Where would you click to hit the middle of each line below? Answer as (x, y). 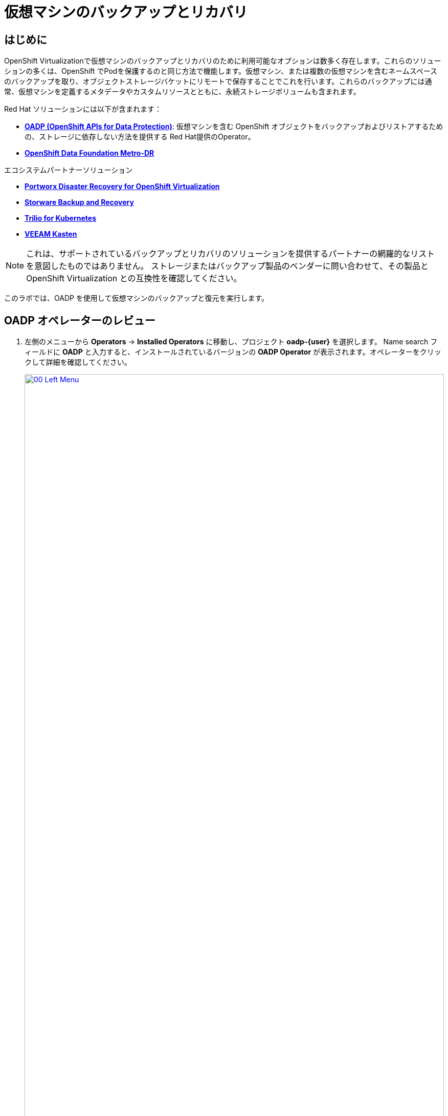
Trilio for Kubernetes (60, 218)
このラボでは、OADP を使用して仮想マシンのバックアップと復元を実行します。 (137, 298)
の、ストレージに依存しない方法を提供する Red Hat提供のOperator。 (140, 137)
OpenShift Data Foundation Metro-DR (89, 153)
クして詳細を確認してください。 (78, 362)
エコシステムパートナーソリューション (69, 170)
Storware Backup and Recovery (79, 202)
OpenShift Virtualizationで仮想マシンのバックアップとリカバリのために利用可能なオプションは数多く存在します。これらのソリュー (223, 61)
